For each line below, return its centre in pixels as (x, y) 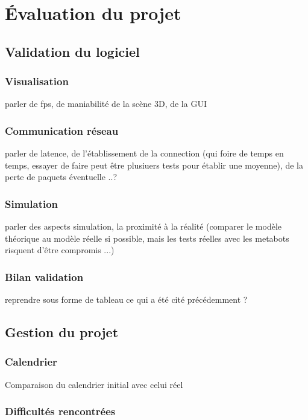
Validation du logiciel (72, 51)
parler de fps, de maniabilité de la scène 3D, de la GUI (106, 104)
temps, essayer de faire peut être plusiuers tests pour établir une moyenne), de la (154, 165)
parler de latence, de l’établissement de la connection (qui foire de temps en (144, 153)
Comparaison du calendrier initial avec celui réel (94, 384)
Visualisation (37, 81)
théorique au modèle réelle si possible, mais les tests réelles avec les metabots (147, 238)
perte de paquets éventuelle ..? (61, 177)
